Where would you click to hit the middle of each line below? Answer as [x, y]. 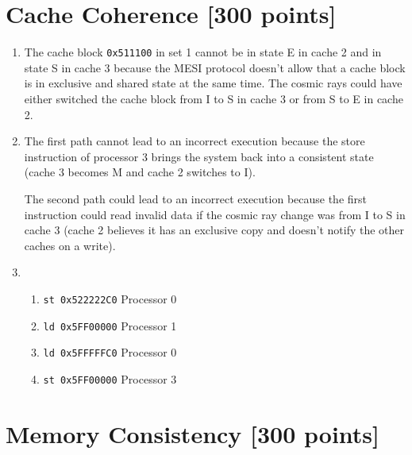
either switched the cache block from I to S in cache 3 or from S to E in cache [214, 98]
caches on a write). [70, 245]
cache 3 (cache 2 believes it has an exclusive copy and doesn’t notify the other [214, 230]
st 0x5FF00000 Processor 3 [110, 378]
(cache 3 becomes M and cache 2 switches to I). [140, 172]
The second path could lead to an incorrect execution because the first [196, 198]
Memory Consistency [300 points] [193, 433]
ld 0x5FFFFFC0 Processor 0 [110, 352]
